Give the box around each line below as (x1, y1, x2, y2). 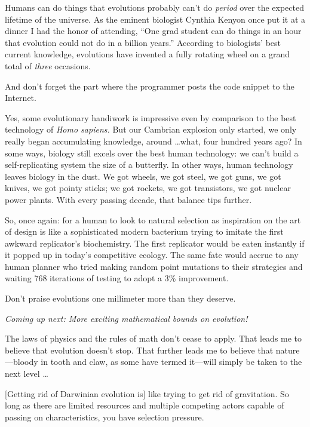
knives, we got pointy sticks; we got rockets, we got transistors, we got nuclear (5, 182, 291, 194)
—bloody (5, 355, 38, 368)
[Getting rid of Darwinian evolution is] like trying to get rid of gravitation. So (5, 387, 289, 400)
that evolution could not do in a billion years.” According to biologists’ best (5, 36, 281, 48)
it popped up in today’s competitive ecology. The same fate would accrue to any (5, 248, 299, 261)
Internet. (5, 91, 36, 104)
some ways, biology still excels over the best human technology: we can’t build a (5, 146, 299, 159)
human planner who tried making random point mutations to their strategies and (5, 260, 303, 272)
